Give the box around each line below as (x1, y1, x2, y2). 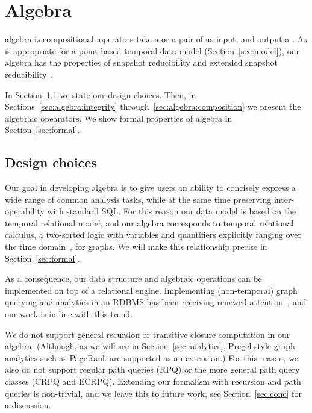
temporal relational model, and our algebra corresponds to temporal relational (5, 216, 294, 229)
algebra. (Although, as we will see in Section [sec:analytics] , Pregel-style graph (5, 340, 295, 352)
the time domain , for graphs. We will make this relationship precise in (5, 240, 267, 253)
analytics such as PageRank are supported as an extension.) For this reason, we (5, 351, 299, 364)
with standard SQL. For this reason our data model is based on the (47, 205, 296, 217)
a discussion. (5, 399, 51, 411)
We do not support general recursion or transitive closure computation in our (5, 328, 290, 340)
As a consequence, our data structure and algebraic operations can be (5, 272, 262, 285)
